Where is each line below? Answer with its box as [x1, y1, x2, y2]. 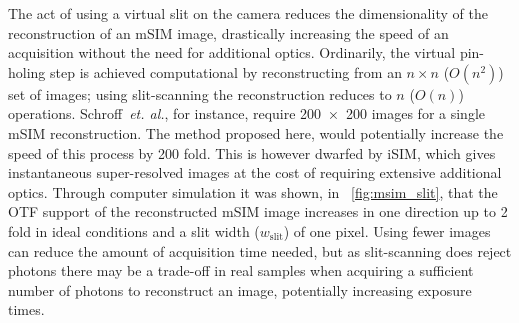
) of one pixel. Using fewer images [283, 220, 491, 241]
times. [8, 299, 45, 320]
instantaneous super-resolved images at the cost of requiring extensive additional [8, 162, 502, 183]
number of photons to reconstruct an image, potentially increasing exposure [8, 279, 472, 300]
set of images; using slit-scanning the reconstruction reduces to [8, 83, 392, 104]
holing [8, 61, 46, 82]
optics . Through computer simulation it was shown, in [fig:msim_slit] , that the [8, 181, 498, 202]
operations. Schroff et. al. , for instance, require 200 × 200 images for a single [8, 103, 485, 124]
